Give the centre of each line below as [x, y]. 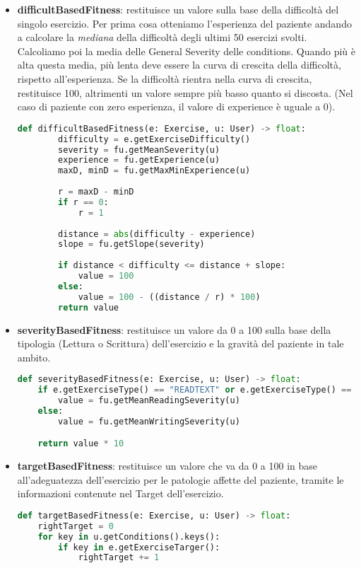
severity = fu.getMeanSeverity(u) [139, 150]
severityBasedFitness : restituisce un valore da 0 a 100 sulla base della [174, 329]
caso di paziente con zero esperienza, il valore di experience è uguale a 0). [176, 106]
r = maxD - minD [96, 192]
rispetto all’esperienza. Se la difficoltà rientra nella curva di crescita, [165, 78]
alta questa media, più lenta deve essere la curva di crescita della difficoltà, [179, 65]
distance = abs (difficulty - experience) [157, 234]
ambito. [34, 357]
